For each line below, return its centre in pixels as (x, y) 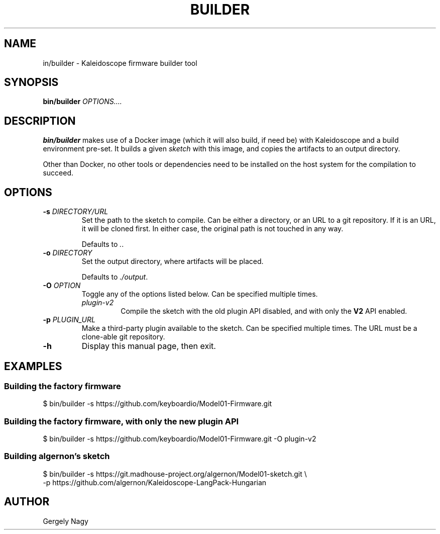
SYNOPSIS (31, 82)
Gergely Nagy (66, 521)
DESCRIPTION (40, 121)
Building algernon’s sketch (57, 456)
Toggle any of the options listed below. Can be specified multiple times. (200, 294)
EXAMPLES (33, 366)
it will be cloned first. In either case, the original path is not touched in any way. (212, 229)
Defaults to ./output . (115, 277)
